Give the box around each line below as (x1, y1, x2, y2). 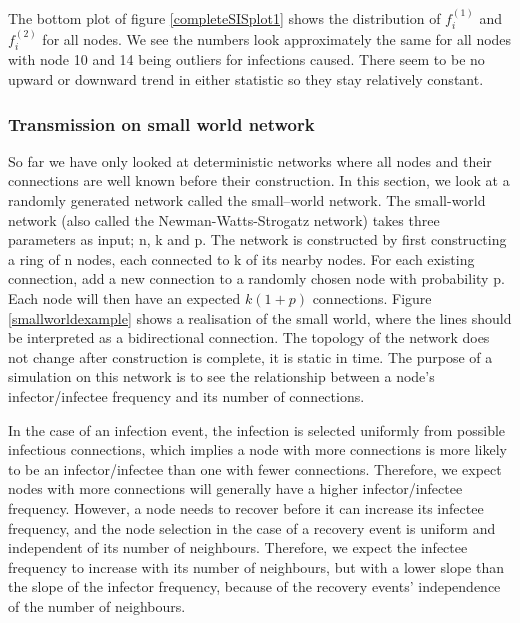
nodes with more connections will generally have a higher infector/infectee (8, 478, 463, 499)
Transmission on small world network (8, 111, 315, 136)
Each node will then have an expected (8, 288, 241, 309)
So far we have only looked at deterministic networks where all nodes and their (8, 150, 492, 171)
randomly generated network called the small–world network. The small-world (8, 190, 486, 211)
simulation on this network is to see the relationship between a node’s (8, 366, 435, 387)
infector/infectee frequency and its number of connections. (8, 386, 365, 406)
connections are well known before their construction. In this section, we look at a (8, 170, 510, 191)
